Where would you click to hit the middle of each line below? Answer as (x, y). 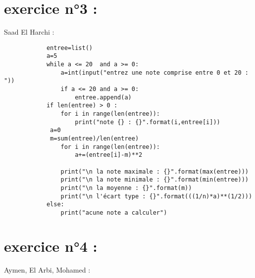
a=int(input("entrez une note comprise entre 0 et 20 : (154, 72)
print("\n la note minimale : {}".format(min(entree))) (154, 180)
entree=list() (69, 48)
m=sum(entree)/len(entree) (95, 138)
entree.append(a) (103, 97)
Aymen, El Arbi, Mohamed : (47, 269)
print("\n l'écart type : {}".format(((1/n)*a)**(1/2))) (156, 196)
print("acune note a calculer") (114, 212)
